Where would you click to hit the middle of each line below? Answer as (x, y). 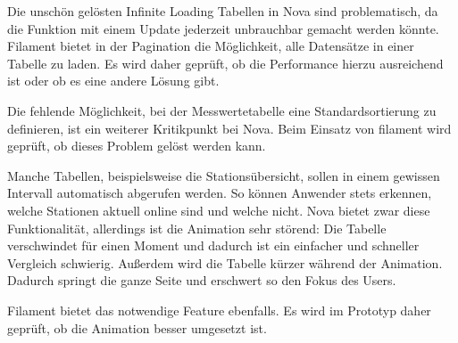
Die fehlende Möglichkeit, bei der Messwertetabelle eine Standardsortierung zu (222, 110)
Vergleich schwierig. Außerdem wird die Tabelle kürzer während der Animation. (225, 262)
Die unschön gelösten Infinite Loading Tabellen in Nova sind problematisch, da (223, 11)
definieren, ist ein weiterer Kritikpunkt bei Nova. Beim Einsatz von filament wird (229, 128)
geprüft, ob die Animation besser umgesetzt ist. (137, 327)
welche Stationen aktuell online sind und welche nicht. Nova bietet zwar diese (219, 210)
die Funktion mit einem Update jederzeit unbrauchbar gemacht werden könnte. (223, 28)
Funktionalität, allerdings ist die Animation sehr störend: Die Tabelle (197, 228)
